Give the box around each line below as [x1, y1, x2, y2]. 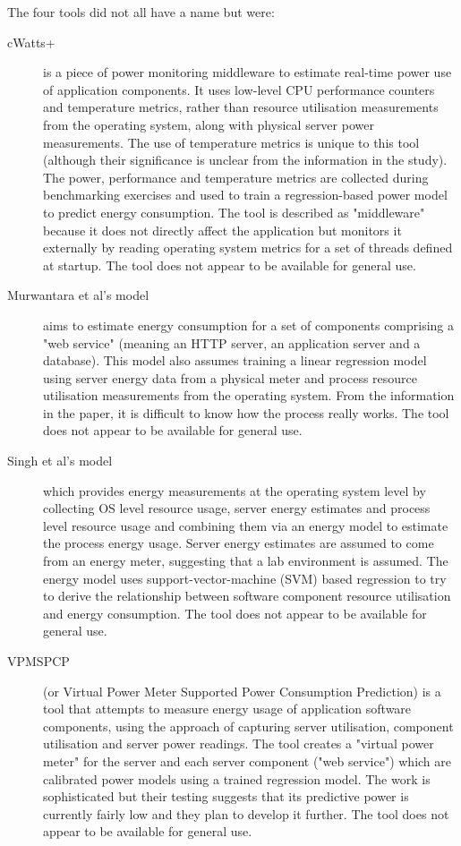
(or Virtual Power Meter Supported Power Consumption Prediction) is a [43, 681, 441, 700]
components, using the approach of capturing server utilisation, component [43, 716, 454, 735]
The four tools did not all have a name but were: [7, 3, 275, 21]
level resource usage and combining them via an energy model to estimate [43, 516, 448, 534]
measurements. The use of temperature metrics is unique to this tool [43, 132, 420, 151]
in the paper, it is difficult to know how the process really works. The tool [43, 403, 449, 422]
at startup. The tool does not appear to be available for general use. [43, 255, 416, 274]
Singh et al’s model [7, 451, 113, 470]
